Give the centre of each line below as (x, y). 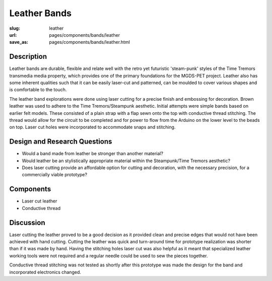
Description (28, 57)
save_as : (19, 42)
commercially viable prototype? (55, 175)
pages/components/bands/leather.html (90, 42)
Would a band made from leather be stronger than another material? (93, 154)
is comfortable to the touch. (38, 90)
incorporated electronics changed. (45, 272)
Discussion (27, 222)
